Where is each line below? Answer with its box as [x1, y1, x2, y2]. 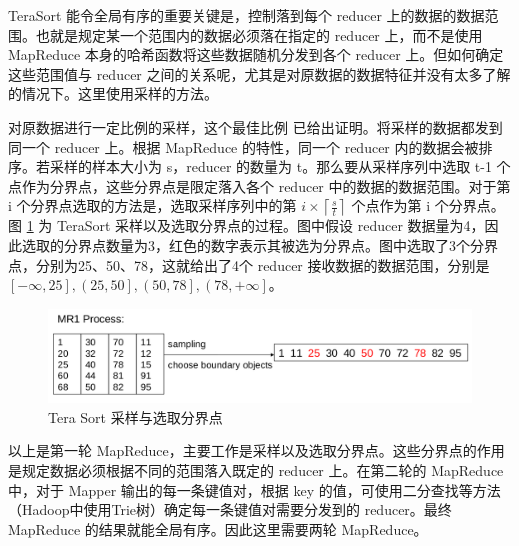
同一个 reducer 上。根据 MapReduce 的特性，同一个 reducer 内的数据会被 [8, 136, 479, 157]
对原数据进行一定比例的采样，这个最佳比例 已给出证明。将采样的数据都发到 [8, 116, 503, 137]
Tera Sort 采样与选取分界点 [48, 406, 223, 427]
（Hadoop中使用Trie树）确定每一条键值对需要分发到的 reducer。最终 [8, 499, 452, 520]
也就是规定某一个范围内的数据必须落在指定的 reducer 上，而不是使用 [35, 24, 483, 45]
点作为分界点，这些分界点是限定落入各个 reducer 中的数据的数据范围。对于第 [8, 175, 511, 196]
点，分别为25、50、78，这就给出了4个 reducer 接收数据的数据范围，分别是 [8, 254, 490, 275]
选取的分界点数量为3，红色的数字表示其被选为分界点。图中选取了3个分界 [21, 234, 498, 255]
